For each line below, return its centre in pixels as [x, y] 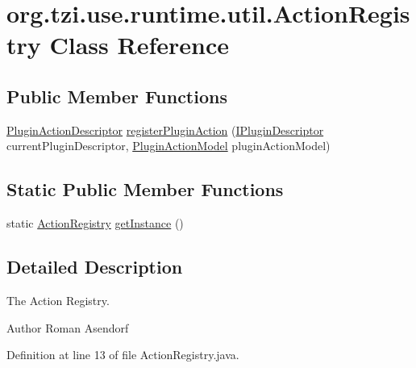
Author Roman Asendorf [68, 327]
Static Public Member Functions [145, 189]
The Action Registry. [58, 300]
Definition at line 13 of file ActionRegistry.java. [123, 355]
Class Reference [139, 45]
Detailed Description [95, 267]
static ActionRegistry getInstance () [95, 223]
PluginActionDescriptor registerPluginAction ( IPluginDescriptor [165, 130]
